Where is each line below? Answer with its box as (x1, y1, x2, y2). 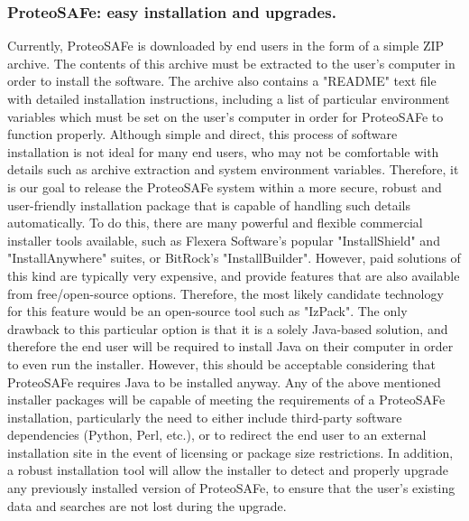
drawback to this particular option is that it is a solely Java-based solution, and (7, 319, 448, 338)
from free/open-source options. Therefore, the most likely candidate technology (7, 284, 444, 302)
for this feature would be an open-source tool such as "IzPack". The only (7, 302, 408, 321)
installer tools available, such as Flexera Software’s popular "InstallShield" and (7, 230, 440, 249)
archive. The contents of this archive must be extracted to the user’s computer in (7, 53, 455, 72)
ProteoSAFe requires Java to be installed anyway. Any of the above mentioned (7, 372, 441, 391)
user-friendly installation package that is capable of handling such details (7, 195, 410, 214)
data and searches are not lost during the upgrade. (7, 496, 287, 515)
